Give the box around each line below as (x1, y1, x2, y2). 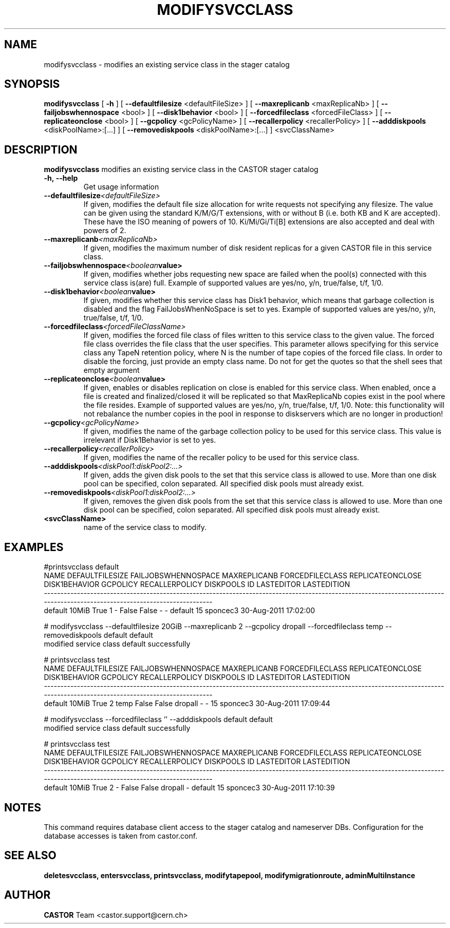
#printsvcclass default (44, 562, 119, 572)
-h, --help (44, 174, 78, 183)
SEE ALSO (4, 849, 57, 862)
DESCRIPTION (4, 143, 78, 156)
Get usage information (83, 182, 159, 192)
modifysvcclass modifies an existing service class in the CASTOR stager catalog (44, 165, 318, 174)
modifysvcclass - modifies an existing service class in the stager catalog (44, 60, 290, 69)
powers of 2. (83, 226, 126, 235)
